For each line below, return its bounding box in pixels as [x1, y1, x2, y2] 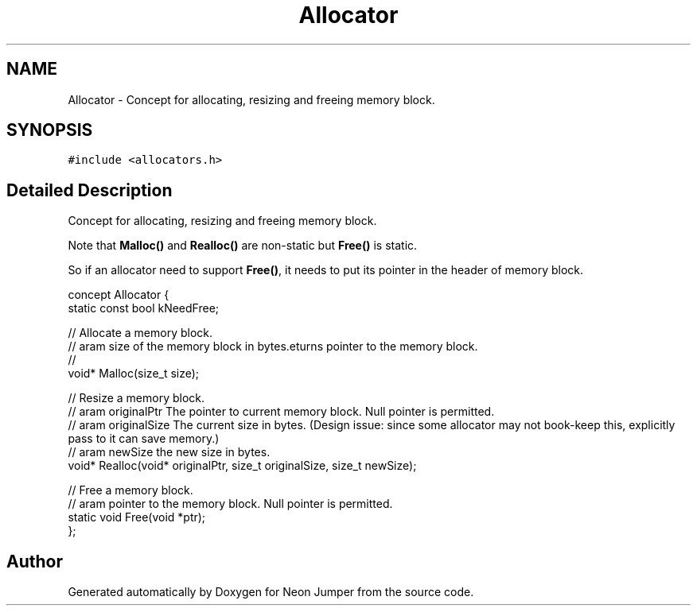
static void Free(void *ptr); [68, 510, 206, 525]
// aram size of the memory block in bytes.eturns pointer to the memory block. [68, 339, 478, 354]
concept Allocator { [68, 288, 169, 302]
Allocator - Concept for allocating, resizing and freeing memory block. [68, 92, 435, 107]
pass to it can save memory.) [68, 432, 220, 446]
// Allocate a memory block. [68, 326, 213, 340]
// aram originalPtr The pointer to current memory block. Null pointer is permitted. [68, 405, 495, 419]
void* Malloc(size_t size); [68, 366, 200, 381]
